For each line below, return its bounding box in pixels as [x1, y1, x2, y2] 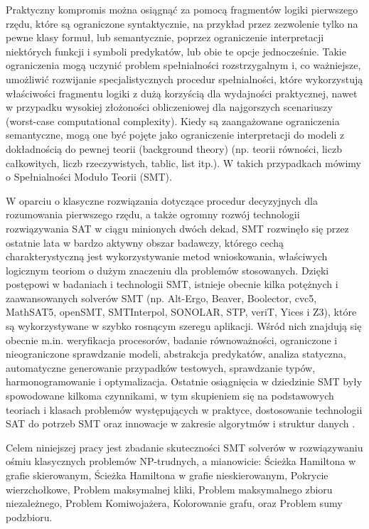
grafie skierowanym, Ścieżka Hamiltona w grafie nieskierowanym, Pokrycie [6, 468, 328, 482]
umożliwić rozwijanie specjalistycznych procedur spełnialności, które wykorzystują [6, 71, 363, 86]
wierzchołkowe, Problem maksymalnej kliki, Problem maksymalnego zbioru [6, 481, 333, 496]
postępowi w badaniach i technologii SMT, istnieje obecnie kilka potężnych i [6, 277, 338, 292]
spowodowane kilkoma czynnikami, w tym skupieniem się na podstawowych [6, 388, 334, 403]
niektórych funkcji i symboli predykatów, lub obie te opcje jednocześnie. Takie [6, 43, 346, 58]
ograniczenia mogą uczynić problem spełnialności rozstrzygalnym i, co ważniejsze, [6, 58, 361, 73]
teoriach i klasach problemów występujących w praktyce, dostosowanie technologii [6, 402, 363, 417]
